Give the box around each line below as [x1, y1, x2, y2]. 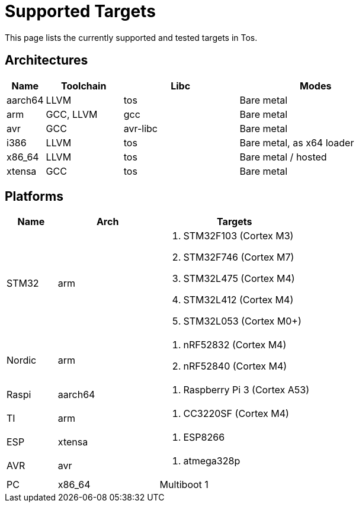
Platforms [5, 189, 63, 204]
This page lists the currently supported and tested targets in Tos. [5, 32, 258, 43]
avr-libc [123, 122, 158, 134]
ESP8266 [183, 431, 225, 444]
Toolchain [61, 79, 107, 92]
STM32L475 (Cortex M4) [183, 272, 295, 285]
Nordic [7, 354, 37, 367]
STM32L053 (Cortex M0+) [183, 315, 302, 328]
